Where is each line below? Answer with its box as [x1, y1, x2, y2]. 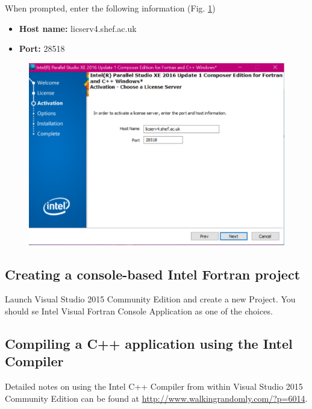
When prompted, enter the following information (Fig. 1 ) [5, 2, 216, 14]
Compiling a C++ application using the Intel [5, 334, 293, 352]
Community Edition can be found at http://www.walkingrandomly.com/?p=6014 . [5, 392, 308, 404]
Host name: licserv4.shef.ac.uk [19, 22, 137, 34]
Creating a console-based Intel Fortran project [5, 264, 301, 283]
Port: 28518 [19, 42, 65, 55]
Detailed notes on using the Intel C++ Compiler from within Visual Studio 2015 [5, 380, 303, 393]
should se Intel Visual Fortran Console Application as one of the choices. [5, 305, 273, 317]
